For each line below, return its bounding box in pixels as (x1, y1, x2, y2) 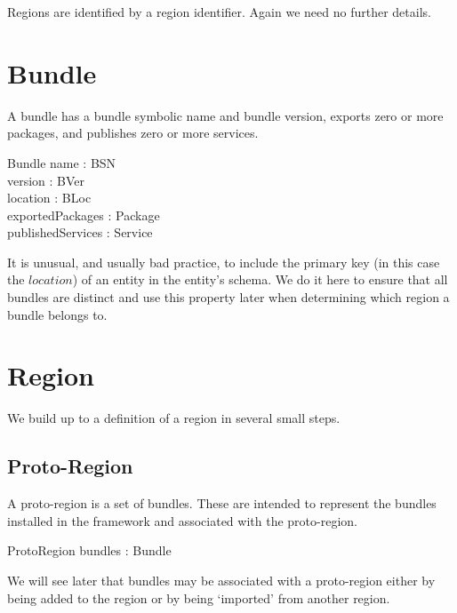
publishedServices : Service (7, 223, 153, 242)
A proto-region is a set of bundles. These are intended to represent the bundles (7, 494, 437, 513)
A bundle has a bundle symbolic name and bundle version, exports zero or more (7, 106, 444, 124)
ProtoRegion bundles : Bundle (7, 541, 172, 560)
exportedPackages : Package (7, 205, 160, 224)
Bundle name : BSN (7, 153, 116, 171)
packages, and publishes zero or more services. (7, 123, 259, 142)
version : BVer (7, 171, 85, 189)
